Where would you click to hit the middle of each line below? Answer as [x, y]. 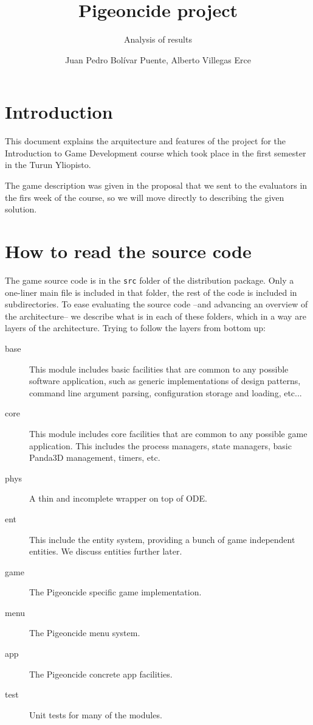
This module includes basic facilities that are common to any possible [159, 369]
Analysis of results [158, 39]
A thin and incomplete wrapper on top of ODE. [118, 498]
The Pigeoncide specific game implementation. [115, 592]
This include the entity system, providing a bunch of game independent [162, 539]
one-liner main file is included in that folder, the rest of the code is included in [151, 292]
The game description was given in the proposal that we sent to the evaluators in [156, 185]
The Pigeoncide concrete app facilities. [101, 674]
